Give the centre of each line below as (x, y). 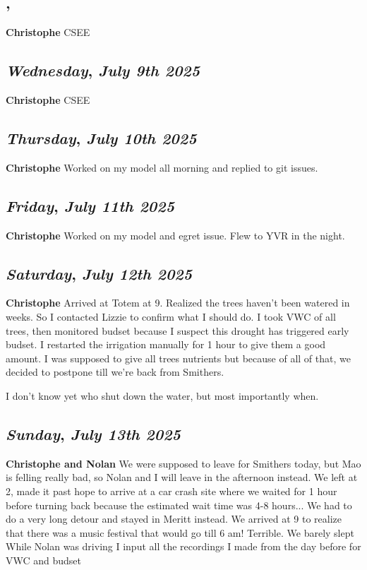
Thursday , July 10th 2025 (101, 137)
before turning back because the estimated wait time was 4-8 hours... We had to (179, 505)
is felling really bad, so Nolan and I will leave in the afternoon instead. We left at (182, 477)
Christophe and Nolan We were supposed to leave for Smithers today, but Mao (183, 463)
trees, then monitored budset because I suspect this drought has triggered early (178, 330)
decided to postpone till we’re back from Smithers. (115, 372)
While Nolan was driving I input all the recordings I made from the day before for (183, 546)
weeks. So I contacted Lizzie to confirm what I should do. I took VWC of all (171, 316)
